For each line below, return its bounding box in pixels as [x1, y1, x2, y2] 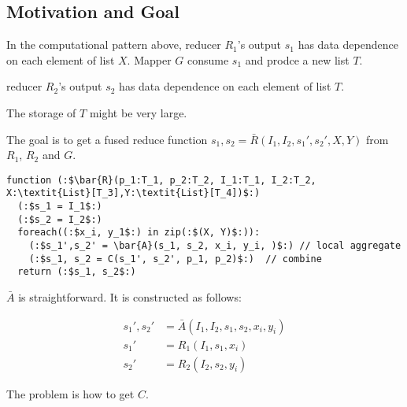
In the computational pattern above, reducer [6, 36, 221, 53]
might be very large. [89, 104, 187, 120]
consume [187, 51, 229, 68]
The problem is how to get [6, 385, 135, 401]
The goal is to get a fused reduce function [6, 131, 208, 147]
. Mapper [127, 51, 172, 68]
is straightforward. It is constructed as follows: [18, 289, 242, 305]
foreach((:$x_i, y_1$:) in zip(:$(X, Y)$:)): [17, 227, 261, 239]
